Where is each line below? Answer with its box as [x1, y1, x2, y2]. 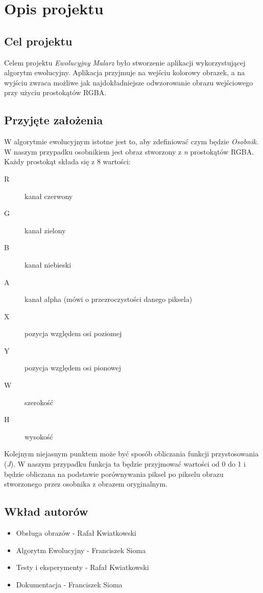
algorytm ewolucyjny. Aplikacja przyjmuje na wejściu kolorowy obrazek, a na [4, 67, 245, 78]
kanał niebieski [25, 259, 71, 270]
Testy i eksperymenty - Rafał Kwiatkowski [16, 562, 149, 573]
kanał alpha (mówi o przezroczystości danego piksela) [25, 294, 193, 304]
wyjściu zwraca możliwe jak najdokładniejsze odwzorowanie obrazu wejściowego [4, 77, 253, 87]
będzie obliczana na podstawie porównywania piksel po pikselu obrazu [4, 468, 224, 479]
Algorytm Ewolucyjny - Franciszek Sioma [16, 544, 146, 555]
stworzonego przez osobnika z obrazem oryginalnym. [4, 478, 168, 489]
